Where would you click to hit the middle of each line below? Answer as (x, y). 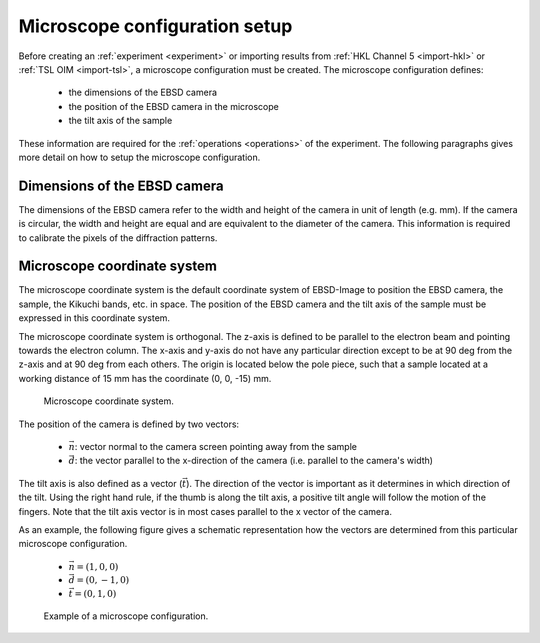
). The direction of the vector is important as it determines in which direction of (348, 483)
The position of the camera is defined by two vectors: (129, 424)
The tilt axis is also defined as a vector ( (100, 483)
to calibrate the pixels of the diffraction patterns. (118, 237)
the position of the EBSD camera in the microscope (173, 106)
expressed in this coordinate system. (94, 318)
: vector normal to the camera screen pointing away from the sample (215, 446)
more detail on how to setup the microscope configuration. (139, 157)
